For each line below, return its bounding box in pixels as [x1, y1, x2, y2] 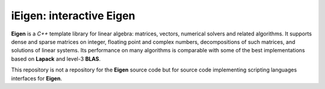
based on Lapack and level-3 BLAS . [11, 55, 101, 63]
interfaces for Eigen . [11, 75, 63, 82]
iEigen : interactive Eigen [11, 9, 135, 22]
